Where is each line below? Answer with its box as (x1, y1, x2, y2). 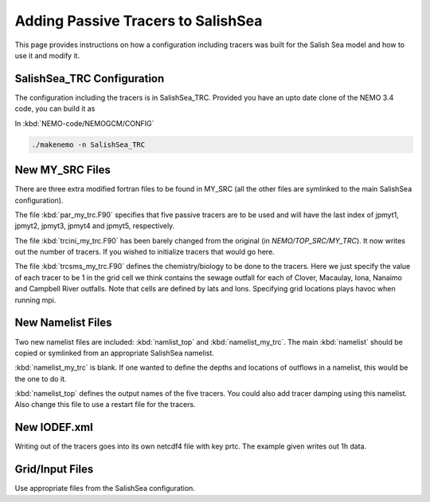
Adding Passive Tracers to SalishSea (14, 12, 263, 30)
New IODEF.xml (14, 421, 93, 434)
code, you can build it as (14, 104, 96, 113)
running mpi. (14, 295, 57, 305)
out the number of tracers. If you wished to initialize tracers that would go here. (14, 247, 275, 257)
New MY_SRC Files (14, 164, 111, 177)
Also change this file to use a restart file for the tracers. (14, 400, 196, 409)
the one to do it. (14, 374, 67, 383)
